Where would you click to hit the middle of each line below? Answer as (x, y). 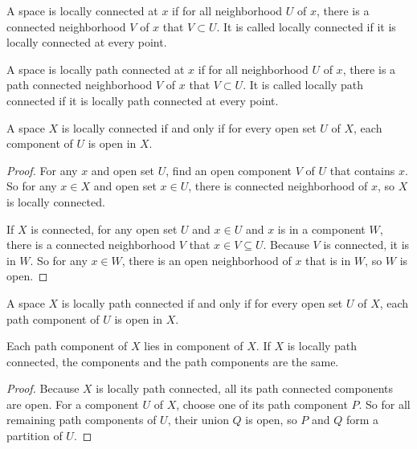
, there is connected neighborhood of (278, 186)
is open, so (271, 420)
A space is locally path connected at (96, 69)
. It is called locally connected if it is (306, 26)
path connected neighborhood (80, 85)
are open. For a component (73, 404)
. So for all (384, 404)
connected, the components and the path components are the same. (173, 361)
